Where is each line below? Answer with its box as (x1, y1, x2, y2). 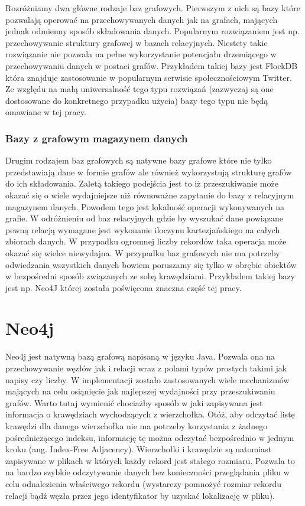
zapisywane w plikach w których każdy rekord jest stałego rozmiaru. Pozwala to (5, 454, 295, 466)
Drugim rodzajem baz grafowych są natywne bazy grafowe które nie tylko (5, 154, 272, 167)
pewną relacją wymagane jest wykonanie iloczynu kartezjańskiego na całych (5, 223, 280, 236)
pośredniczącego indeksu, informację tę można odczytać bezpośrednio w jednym (5, 431, 294, 443)
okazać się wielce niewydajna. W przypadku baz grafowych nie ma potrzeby (5, 246, 280, 259)
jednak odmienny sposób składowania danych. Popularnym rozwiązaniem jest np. (5, 25, 300, 37)
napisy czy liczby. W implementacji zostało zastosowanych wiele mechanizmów (5, 373, 290, 386)
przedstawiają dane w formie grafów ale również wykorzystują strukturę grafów (5, 165, 292, 178)
